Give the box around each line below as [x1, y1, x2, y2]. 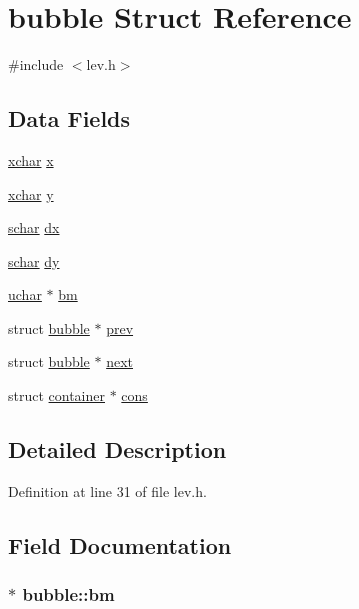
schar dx [8, 217, 60, 238]
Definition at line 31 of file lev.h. [8, 480, 207, 501]
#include [8, 54, 64, 75]
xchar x [8, 149, 54, 170]
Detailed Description [8, 434, 227, 465]
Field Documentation [8, 529, 232, 560]
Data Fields [8, 103, 131, 134]
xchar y [8, 183, 54, 204]
